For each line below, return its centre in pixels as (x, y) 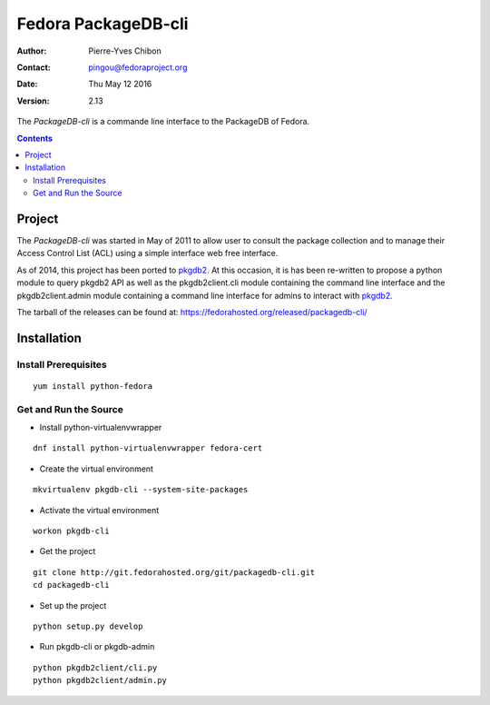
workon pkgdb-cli (71, 531)
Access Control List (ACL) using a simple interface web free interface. (147, 253)
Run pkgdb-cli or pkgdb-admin (97, 647)
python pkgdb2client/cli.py (95, 667)
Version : (33, 101)
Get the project (68, 551)
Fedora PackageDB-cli (103, 24)
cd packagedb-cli (71, 585)
